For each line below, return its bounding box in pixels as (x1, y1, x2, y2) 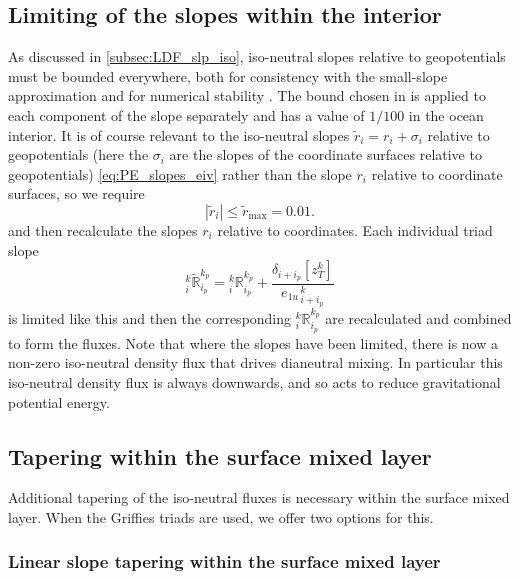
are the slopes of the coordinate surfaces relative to (169, 144, 482, 165)
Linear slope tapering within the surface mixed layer (8, 549, 441, 574)
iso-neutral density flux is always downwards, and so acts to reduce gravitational (8, 371, 501, 392)
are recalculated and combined (325, 307, 512, 328)
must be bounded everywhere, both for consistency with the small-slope (8, 65, 448, 86)
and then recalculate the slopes (8, 219, 198, 240)
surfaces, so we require (8, 183, 145, 204)
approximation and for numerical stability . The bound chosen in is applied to (8, 85, 486, 106)
